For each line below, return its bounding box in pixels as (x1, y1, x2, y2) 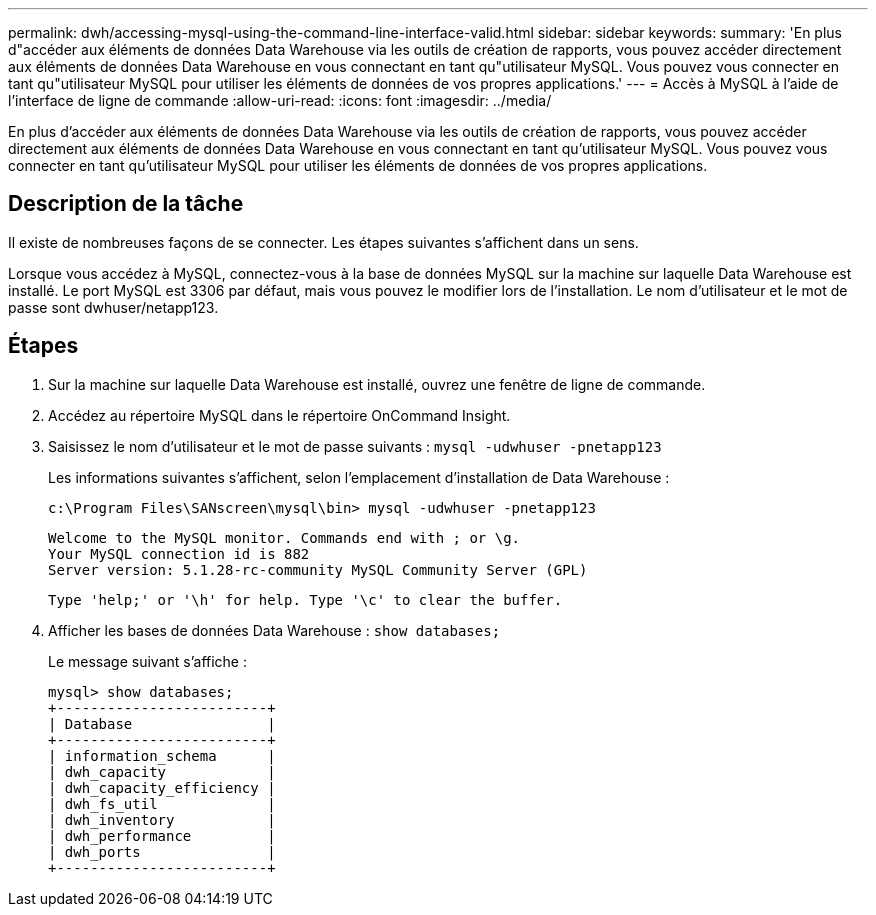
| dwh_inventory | (48, 811, 276, 828)
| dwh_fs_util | (48, 795, 276, 812)
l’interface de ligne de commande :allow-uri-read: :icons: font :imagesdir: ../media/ (8, 92, 552, 109)
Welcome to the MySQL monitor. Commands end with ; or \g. (48, 529, 521, 546)
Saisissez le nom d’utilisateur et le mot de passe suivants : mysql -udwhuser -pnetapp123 (48, 437, 662, 455)
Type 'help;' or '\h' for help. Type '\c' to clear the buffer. (48, 591, 563, 608)
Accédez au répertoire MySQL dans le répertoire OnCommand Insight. (48, 406, 511, 424)
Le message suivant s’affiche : (48, 652, 248, 670)
